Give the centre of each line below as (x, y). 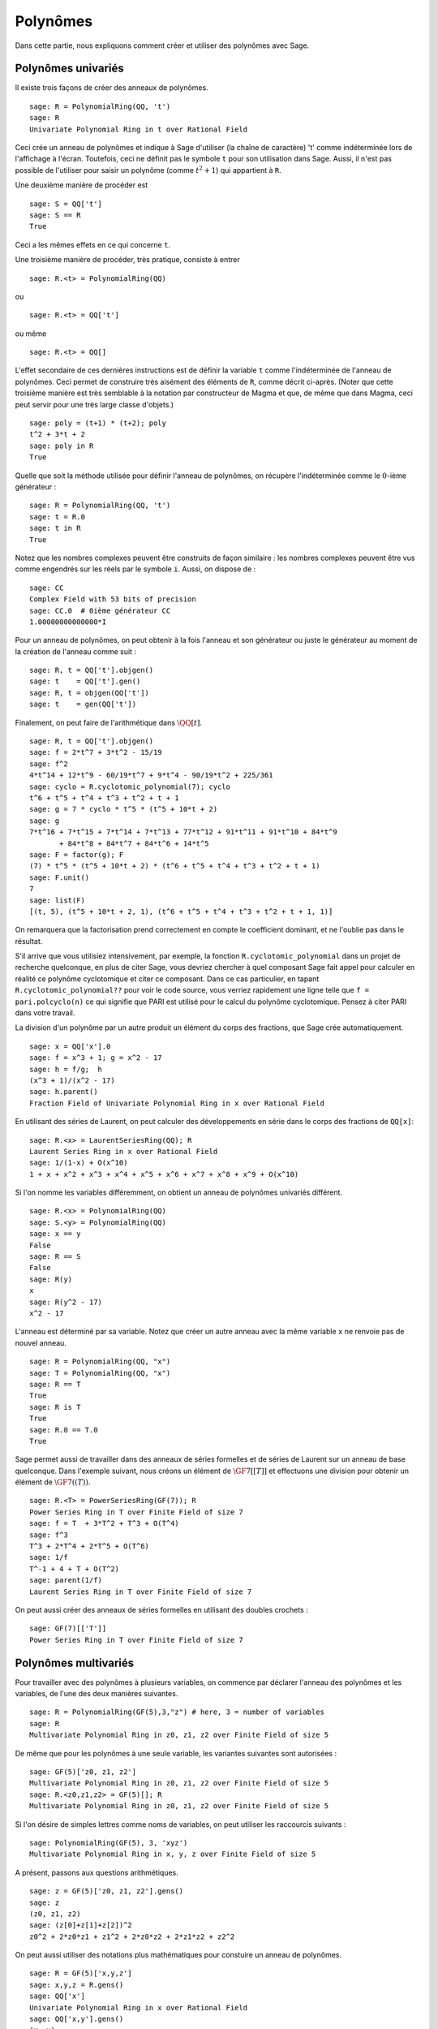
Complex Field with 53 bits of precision (113, 599)
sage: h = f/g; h (66, 1069)
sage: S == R (55, 215)
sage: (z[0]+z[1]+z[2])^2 (81, 1925)
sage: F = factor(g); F (77, 855)
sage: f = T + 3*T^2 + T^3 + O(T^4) (105, 1523)
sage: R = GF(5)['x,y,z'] (81, 1973)
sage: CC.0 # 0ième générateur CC (100, 610)
